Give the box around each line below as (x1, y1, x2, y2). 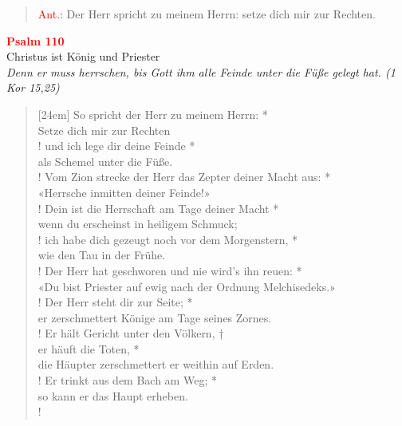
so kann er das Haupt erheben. (37, 387, 188, 404)
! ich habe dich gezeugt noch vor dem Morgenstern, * (37, 231, 298, 247)
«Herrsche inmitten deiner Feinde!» (37, 183, 211, 200)
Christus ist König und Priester (6, 48, 160, 65)
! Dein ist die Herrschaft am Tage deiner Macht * (37, 199, 279, 216)
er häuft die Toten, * (37, 340, 140, 357)
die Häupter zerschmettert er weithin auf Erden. (37, 356, 274, 373)
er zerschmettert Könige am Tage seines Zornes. (37, 309, 272, 325)
